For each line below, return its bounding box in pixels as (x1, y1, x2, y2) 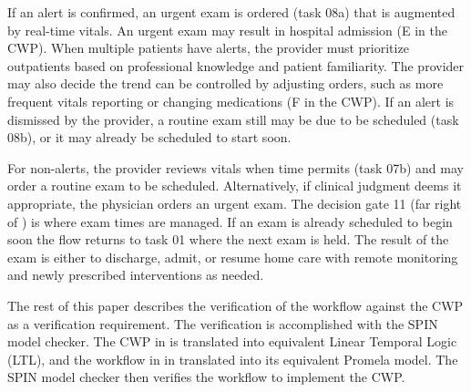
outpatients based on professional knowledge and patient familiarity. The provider (7, 56, 465, 75)
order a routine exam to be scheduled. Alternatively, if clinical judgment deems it (7, 176, 462, 195)
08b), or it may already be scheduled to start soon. (7, 128, 292, 147)
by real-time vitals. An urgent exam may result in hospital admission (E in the (7, 20, 447, 39)
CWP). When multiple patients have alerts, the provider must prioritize (7, 38, 409, 57)
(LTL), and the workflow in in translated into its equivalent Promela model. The (7, 349, 458, 368)
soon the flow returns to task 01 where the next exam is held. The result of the (7, 230, 449, 249)
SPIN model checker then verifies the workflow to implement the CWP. (7, 367, 405, 387)
